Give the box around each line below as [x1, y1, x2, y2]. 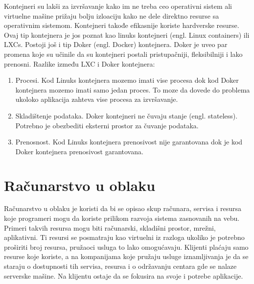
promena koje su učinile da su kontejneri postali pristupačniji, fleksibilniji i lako [4, 48, 243, 59]
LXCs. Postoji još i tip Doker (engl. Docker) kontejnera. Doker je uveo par [4, 39, 228, 49]
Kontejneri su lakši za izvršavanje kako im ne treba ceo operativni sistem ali [4, 1, 232, 11]
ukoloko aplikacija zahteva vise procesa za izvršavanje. [15, 94, 178, 104]
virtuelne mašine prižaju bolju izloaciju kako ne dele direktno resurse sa [4, 10, 219, 21]
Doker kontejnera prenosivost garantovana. [15, 146, 143, 156]
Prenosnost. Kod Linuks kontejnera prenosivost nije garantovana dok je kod [15, 137, 243, 147]
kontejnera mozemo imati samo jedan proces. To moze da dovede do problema [15, 84, 250, 95]
